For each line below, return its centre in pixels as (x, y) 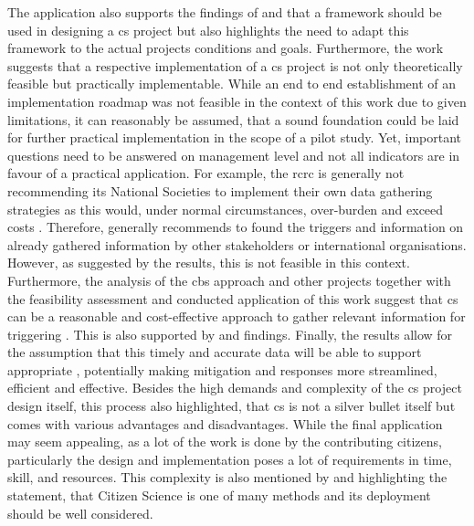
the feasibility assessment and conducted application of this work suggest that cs (233, 298)
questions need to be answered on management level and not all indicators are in (234, 155)
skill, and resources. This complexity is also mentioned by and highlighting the (227, 477)
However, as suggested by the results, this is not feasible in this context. (209, 263)
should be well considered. (80, 513)
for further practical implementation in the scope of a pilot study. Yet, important (235, 137)
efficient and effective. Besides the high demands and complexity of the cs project (235, 388)
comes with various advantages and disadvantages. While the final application (225, 423)
